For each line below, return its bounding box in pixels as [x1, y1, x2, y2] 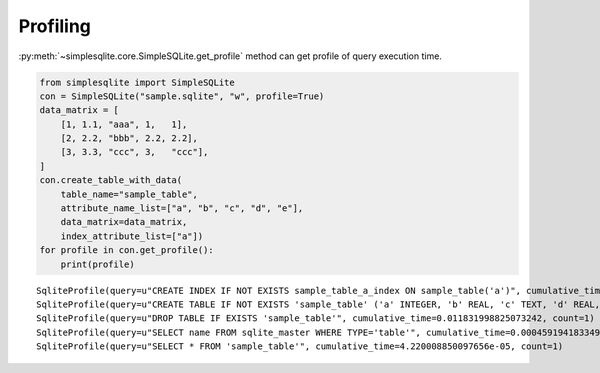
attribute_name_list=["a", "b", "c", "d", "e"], [60, 203, 304, 214]
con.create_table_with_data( [39, 175, 183, 186]
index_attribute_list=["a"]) [60, 230, 204, 242]
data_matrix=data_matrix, [60, 216, 188, 228]
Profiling [18, 15, 92, 37]
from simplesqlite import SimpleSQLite [39, 76, 235, 88]
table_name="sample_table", [60, 188, 199, 200]
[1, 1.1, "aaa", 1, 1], [60, 118, 188, 130]
